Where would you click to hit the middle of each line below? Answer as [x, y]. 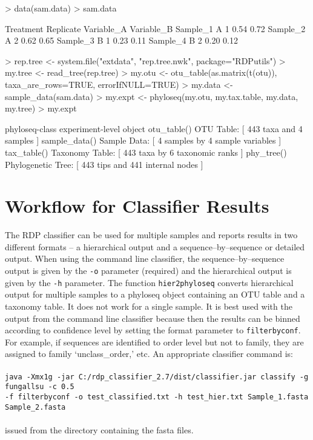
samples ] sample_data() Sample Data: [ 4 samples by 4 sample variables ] [143, 140]
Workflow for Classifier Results [137, 206]
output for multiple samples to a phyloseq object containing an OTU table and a [155, 294]
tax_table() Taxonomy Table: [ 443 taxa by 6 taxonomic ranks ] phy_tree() [146, 152]
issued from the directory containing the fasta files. [99, 429]
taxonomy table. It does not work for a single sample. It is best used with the [149, 306]
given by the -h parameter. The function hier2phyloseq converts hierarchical [149, 282]
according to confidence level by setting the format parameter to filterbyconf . [153, 330]
